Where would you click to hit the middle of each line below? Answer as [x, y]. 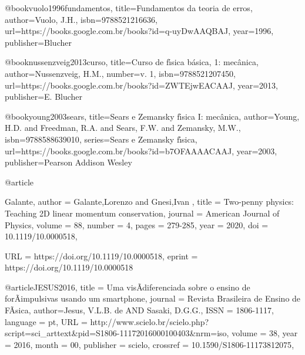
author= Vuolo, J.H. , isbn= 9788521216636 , [81, 19]
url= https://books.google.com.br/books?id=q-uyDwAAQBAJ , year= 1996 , [139, 31]
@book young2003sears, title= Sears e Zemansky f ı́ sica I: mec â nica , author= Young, [152, 116]
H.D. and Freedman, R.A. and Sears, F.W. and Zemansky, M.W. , [123, 128]
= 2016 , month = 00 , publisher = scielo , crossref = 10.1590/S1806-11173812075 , [150, 344]
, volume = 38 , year [262, 333]
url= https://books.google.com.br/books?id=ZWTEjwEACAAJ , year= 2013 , [141, 85]
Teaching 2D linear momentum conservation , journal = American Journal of [142, 213]
